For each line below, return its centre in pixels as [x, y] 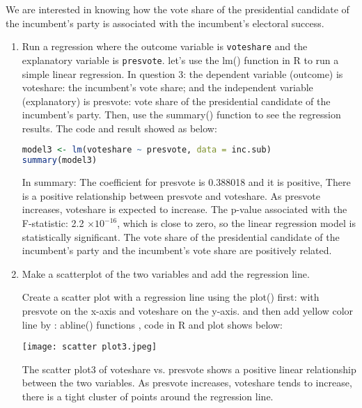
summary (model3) [60, 160]
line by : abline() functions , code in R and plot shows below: [152, 324]
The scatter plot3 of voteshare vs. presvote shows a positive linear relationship [189, 369]
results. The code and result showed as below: [119, 128]
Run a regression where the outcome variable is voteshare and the [165, 46]
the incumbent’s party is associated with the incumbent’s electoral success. [165, 23]
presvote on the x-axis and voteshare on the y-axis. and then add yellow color [188, 310]
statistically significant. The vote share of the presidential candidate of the [181, 236]
